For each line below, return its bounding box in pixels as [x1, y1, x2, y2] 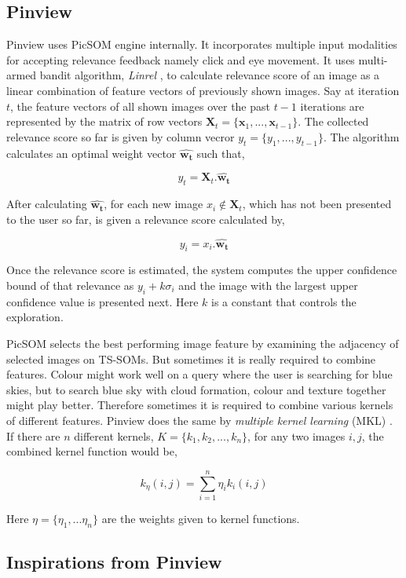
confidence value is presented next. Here [6, 293, 199, 309]
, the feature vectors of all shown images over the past [10, 97, 270, 114]
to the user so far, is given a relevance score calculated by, [6, 210, 285, 227]
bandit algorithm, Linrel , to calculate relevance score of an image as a [39, 67, 380, 83]
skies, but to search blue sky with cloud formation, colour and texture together [6, 381, 386, 397]
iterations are [300, 97, 364, 114]
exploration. [6, 309, 64, 325]
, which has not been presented [242, 196, 392, 212]
